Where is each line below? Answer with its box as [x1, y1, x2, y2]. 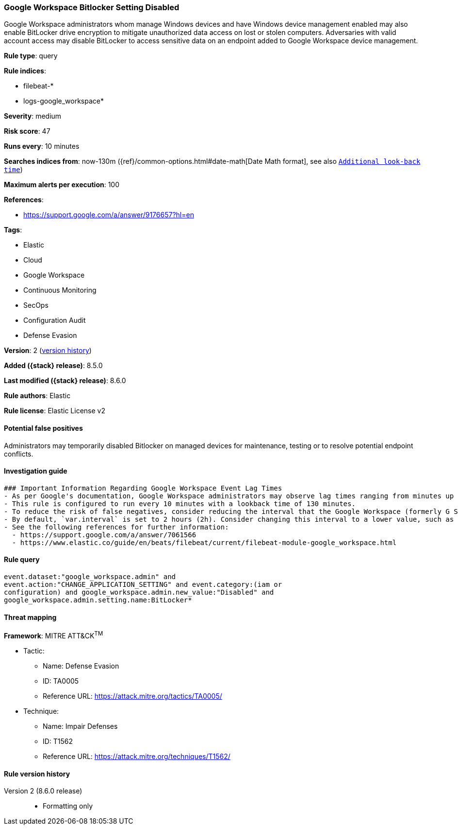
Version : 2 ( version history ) [4, 346, 92, 355]
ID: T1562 [43, 737, 73, 745]
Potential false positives [4, 423, 83, 432]
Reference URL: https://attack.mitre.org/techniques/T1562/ [43, 752, 230, 760]
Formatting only [43, 802, 93, 811]
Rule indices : [4, 67, 46, 75]
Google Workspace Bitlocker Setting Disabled [4, 2, 180, 12]
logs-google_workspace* [23, 97, 104, 106]
